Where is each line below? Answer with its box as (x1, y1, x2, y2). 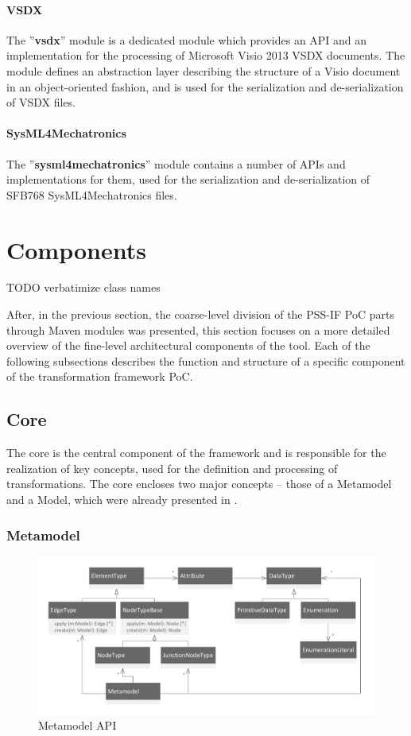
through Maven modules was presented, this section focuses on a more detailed (6, 321, 390, 338)
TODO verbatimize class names (6, 279, 161, 296)
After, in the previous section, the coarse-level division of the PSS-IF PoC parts (6, 306, 395, 323)
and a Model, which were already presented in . (6, 491, 238, 508)
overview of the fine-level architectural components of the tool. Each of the (6, 337, 370, 354)
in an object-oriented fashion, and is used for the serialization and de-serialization (6, 78, 404, 95)
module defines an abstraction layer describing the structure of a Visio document (6, 62, 401, 79)
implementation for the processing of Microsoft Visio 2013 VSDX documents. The (6, 47, 405, 64)
